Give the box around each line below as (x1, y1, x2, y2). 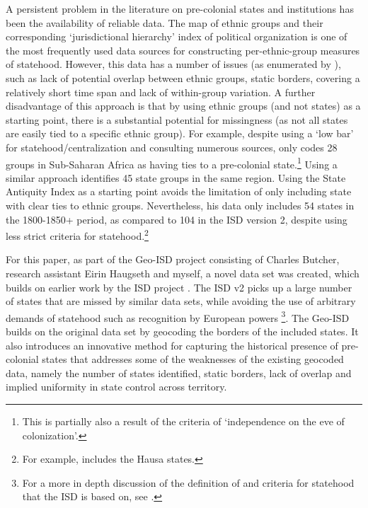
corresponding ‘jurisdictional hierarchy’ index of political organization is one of (6, 29, 347, 44)
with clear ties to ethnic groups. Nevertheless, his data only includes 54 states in (6, 197, 355, 212)
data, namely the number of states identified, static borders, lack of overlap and (6, 365, 352, 380)
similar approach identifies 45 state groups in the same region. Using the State (6, 170, 346, 185)
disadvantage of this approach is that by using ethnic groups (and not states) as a (6, 98, 361, 113)
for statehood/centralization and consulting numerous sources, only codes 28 (6, 139, 338, 154)
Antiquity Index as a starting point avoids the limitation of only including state (6, 184, 352, 199)
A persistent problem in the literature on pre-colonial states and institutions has (6, 1, 354, 16)
